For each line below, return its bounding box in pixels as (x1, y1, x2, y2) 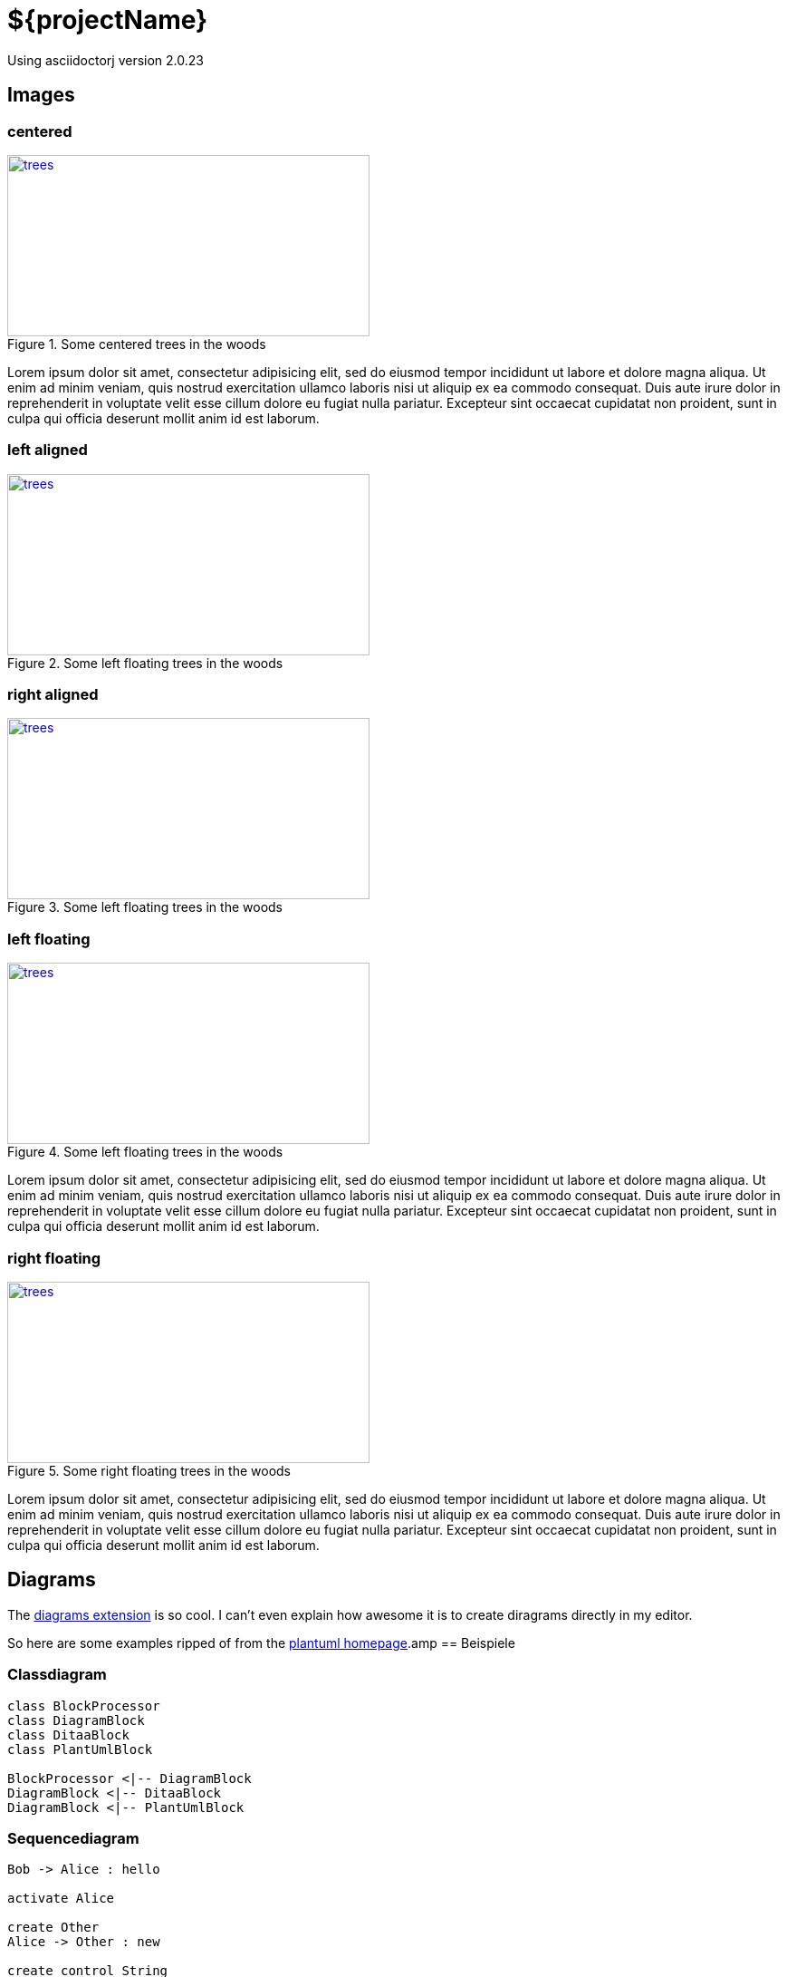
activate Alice (7, 1891, 115, 1906)
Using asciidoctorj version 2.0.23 (7, 52, 204, 68)
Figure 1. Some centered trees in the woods (7, 335, 266, 352)
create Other (7, 1920, 100, 1935)
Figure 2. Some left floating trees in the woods (7, 654, 283, 671)
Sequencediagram (7, 1828, 139, 1847)
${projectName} (7, 5, 208, 35)
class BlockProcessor (7, 1698, 160, 1713)
